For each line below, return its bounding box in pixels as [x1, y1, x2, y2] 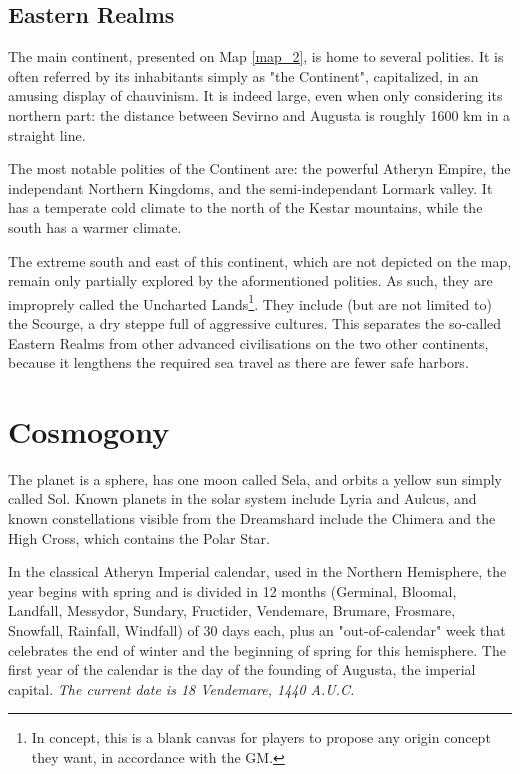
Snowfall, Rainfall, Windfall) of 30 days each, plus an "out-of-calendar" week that [8, 620, 506, 641]
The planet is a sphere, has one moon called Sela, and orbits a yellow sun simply [8, 468, 503, 489]
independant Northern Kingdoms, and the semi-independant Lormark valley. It [8, 177, 493, 198]
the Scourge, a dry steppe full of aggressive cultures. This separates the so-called [8, 312, 502, 333]
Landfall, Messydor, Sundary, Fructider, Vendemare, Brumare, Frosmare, [8, 600, 456, 621]
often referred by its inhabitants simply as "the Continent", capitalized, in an [8, 65, 479, 86]
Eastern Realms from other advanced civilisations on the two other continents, [8, 332, 489, 353]
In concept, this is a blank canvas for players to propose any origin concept [31, 727, 491, 748]
